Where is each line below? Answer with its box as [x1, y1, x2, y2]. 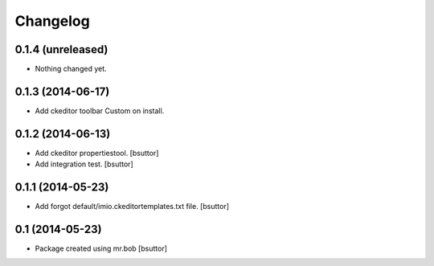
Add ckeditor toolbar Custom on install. [35, 105, 165, 116]
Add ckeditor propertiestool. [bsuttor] [35, 148, 159, 158]
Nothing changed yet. [35, 64, 108, 74]
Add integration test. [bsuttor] [35, 159, 133, 169]
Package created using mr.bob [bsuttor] [35, 243, 168, 253]
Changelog [14, 12, 90, 30]
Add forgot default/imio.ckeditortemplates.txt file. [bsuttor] [35, 202, 229, 211]
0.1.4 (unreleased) [14, 43, 108, 56]
